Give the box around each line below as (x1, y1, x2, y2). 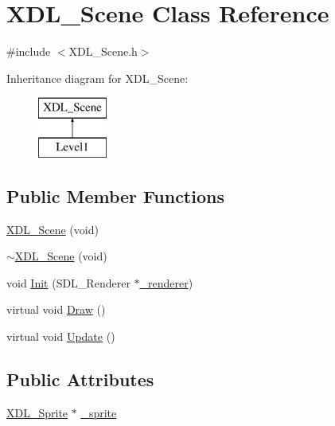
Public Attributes (6, 367, 154, 392)
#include (6, 43, 51, 60)
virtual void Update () (6, 328, 115, 345)
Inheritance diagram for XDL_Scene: (6, 69, 189, 86)
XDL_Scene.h (68, 43, 138, 60)
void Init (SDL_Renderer (6, 274, 130, 291)
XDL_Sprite (6, 404, 68, 420)
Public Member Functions (6, 183, 224, 208)
